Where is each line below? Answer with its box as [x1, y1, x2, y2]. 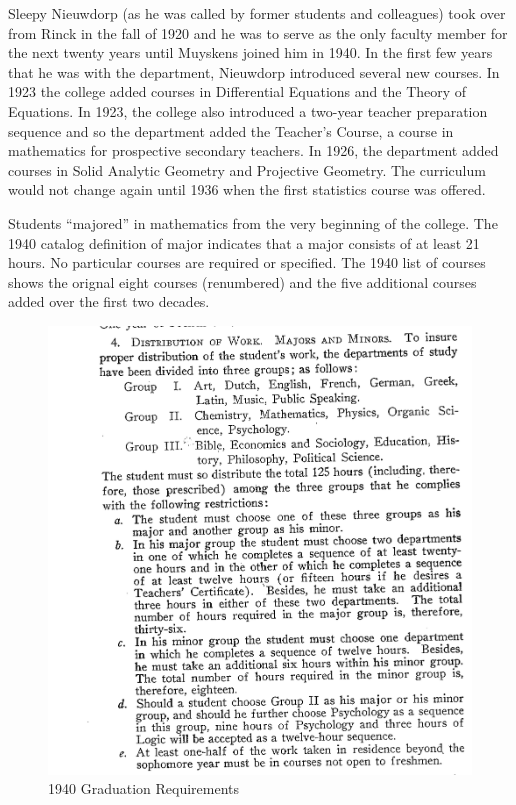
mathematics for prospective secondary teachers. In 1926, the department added [8, 140, 499, 161]
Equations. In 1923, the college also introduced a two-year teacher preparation [8, 100, 488, 121]
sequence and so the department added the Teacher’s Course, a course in [8, 120, 454, 141]
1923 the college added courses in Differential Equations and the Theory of [8, 81, 467, 102]
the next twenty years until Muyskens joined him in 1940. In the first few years [8, 42, 493, 63]
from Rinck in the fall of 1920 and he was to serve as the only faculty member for [8, 22, 508, 43]
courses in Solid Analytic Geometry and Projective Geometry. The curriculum [8, 159, 486, 180]
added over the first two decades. [8, 291, 210, 312]
